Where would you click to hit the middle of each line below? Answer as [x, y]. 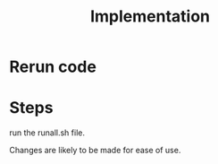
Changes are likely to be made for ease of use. [95, 151]
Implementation [150, 17]
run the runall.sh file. [47, 133]
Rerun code [53, 67]
